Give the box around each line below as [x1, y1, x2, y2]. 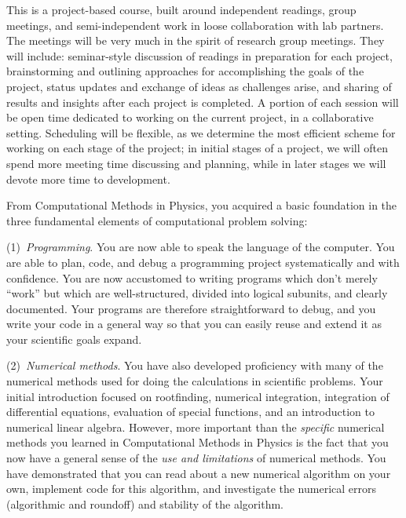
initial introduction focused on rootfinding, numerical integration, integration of [6, 388, 390, 404]
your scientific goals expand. [6, 330, 142, 347]
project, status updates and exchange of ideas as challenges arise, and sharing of [6, 78, 392, 94]
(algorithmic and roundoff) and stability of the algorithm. [6, 495, 283, 512]
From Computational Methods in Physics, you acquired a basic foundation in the [6, 197, 397, 213]
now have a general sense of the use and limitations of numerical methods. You [6, 450, 386, 466]
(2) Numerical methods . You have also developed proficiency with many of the [6, 357, 383, 374]
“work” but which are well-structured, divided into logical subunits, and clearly [6, 285, 388, 301]
